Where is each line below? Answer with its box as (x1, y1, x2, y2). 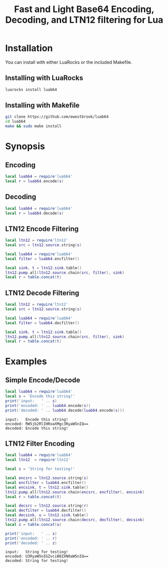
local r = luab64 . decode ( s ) (5, 210, 64, 216)
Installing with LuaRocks (5, 74, 84, 83)
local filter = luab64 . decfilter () (5, 320, 80, 326)
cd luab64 (5, 119, 26, 124)
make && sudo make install (5, 124, 62, 129)
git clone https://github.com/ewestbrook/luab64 (5, 114, 109, 119)
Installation (5, 43, 53, 54)
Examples (5, 356, 47, 367)
